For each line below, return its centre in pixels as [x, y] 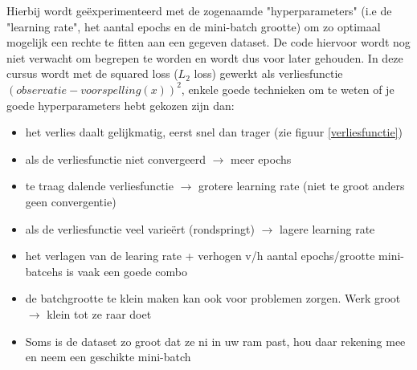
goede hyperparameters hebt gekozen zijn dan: [121, 105]
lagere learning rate [327, 228]
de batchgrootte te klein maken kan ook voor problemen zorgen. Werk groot [213, 298]
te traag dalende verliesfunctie [99, 186]
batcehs [44, 271]
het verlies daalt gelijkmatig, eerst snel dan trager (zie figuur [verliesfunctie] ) [214, 132]
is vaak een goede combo [127, 271]
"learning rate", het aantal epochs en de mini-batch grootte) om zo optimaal [194, 26]
